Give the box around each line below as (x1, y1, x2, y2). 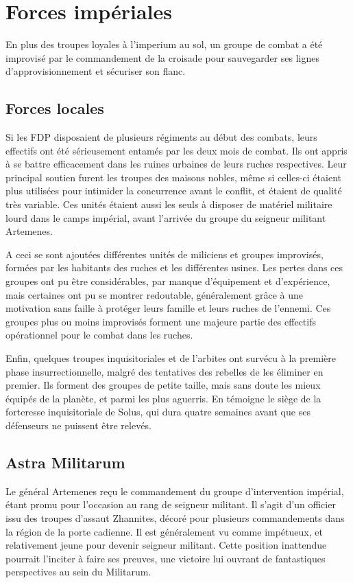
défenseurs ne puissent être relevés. (5, 418, 151, 432)
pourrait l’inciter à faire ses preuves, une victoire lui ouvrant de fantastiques (5, 551, 326, 565)
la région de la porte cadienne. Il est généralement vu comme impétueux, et (5, 524, 323, 538)
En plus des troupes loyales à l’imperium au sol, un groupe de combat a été (5, 37, 323, 52)
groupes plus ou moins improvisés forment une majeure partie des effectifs (5, 314, 316, 328)
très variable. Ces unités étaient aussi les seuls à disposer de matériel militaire (5, 197, 332, 212)
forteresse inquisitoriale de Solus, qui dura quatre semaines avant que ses (5, 404, 311, 419)
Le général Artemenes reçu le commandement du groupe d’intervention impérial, (5, 483, 344, 498)
